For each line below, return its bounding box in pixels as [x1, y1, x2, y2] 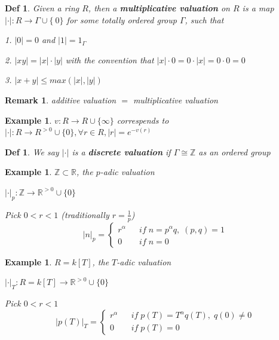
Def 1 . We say [5, 145, 59, 158]
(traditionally [61, 208, 109, 220]
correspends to [116, 114, 169, 126]
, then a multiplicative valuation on [88, 2, 230, 14]
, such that [185, 13, 224, 26]
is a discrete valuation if [72, 145, 171, 158]
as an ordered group [198, 145, 271, 158]
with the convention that [65, 53, 154, 66]
